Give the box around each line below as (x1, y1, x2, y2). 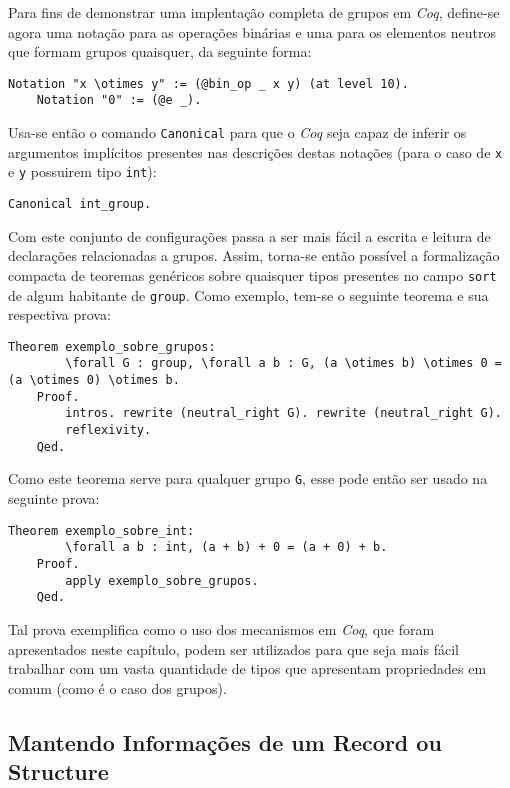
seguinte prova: (8, 488, 100, 509)
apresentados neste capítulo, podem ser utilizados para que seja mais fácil (8, 638, 459, 659)
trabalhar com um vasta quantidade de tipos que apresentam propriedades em (8, 658, 487, 679)
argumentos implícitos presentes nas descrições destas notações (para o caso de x (8, 141, 503, 162)
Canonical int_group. (8, 197, 152, 212)
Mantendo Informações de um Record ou (8, 726, 442, 757)
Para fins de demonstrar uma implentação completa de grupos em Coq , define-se (8, 2, 500, 22)
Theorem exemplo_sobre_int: (8, 523, 195, 538)
